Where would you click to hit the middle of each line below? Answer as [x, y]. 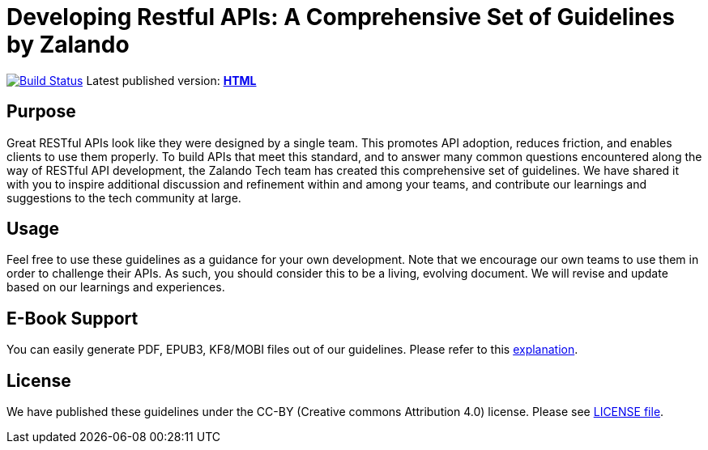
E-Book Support [73, 318]
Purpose [41, 112]
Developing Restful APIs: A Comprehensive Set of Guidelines [341, 17]
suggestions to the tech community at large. [124, 197]
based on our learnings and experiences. [116, 287]
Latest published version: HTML [171, 80]
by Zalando [68, 45]
